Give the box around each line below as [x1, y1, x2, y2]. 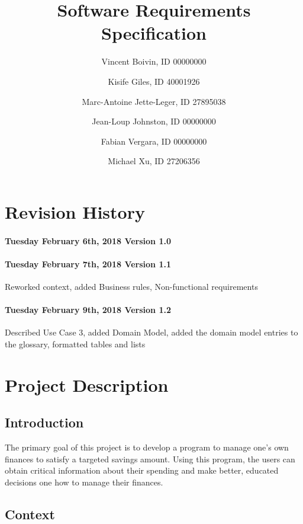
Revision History [5, 199, 145, 223]
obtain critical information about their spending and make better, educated [5, 464, 279, 477]
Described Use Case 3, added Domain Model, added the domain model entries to [5, 326, 298, 338]
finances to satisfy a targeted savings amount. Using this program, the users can [5, 452, 295, 465]
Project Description [5, 372, 169, 397]
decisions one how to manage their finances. [5, 475, 163, 488]
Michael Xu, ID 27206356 [108, 155, 200, 167]
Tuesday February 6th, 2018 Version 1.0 [5, 234, 171, 247]
